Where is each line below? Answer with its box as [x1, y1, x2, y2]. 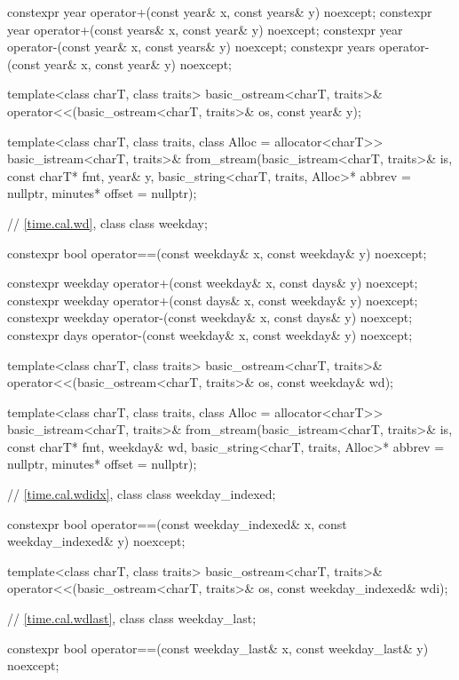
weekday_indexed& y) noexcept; [7, 532, 186, 550]
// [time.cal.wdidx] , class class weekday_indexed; [7, 485, 276, 503]
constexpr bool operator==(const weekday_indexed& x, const [7, 514, 347, 533]
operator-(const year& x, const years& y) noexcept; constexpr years [7, 37, 376, 56]
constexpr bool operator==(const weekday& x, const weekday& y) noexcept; [7, 243, 427, 262]
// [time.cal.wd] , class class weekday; [7, 213, 208, 232]
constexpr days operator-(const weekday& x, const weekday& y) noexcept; [7, 325, 413, 344]
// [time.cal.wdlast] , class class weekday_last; [7, 609, 257, 628]
